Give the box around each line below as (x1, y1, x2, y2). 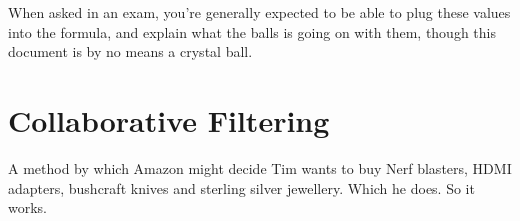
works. (8, 197, 48, 218)
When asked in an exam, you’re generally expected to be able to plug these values (8, 2, 511, 22)
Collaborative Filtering (8, 99, 330, 140)
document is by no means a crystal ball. (8, 41, 253, 62)
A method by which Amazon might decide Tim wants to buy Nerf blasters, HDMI (8, 157, 512, 178)
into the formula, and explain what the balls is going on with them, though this (8, 21, 496, 42)
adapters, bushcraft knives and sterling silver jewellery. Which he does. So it (8, 177, 475, 198)
